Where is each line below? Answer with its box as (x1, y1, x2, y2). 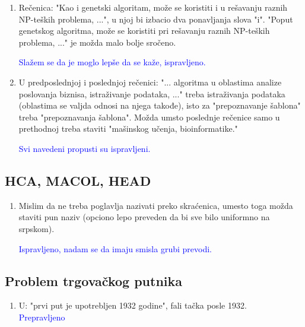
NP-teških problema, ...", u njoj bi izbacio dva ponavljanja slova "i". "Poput (18, 12, 293, 25)
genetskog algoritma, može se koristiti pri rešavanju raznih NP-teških (18, 24, 270, 37)
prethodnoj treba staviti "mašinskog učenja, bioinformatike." (18, 122, 238, 135)
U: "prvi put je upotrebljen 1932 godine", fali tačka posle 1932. (18, 299, 247, 312)
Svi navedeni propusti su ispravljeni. (18, 142, 151, 154)
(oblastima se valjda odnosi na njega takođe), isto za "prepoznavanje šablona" (18, 99, 301, 112)
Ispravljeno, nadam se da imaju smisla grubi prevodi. (18, 242, 212, 255)
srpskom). (18, 222, 55, 234)
